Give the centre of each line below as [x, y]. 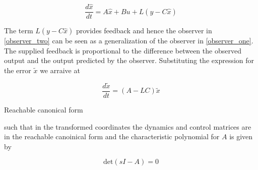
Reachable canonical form [44, 109]
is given [241, 136]
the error [18, 70]
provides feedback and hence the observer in [144, 31]
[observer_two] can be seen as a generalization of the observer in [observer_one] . [129, 41]
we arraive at [60, 70]
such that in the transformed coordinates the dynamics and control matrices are [128, 126]
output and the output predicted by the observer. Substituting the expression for [129, 60]
